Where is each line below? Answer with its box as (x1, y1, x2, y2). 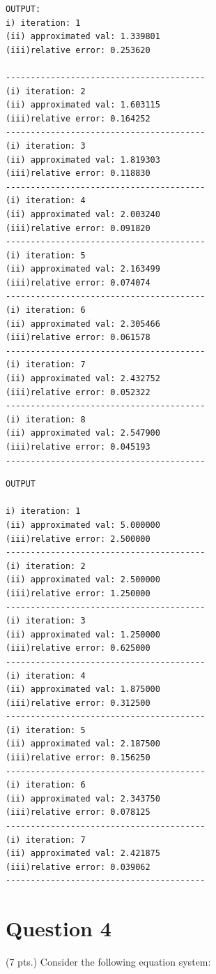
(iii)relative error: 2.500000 (6, 533, 151, 544)
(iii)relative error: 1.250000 (6, 588, 151, 598)
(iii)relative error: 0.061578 (6, 332, 151, 343)
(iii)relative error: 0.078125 (6, 807, 151, 818)
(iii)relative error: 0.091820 (6, 223, 151, 233)
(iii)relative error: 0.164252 (6, 113, 151, 124)
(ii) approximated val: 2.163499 (6, 264, 160, 274)
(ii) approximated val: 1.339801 (6, 31, 160, 42)
